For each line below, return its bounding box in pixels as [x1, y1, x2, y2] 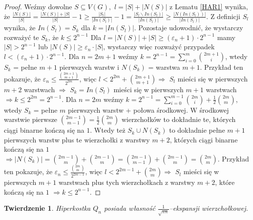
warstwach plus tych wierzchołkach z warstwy [58, 177, 195, 187]
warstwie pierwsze [4, 114, 58, 124]
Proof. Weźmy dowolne [4, 1, 72, 11]
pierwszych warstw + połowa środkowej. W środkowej [68, 104, 229, 115]
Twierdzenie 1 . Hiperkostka [4, 203, 91, 213]
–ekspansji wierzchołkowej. [169, 203, 248, 213]
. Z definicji [206, 11, 240, 21]
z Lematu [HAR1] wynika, [169, 1, 248, 11]
